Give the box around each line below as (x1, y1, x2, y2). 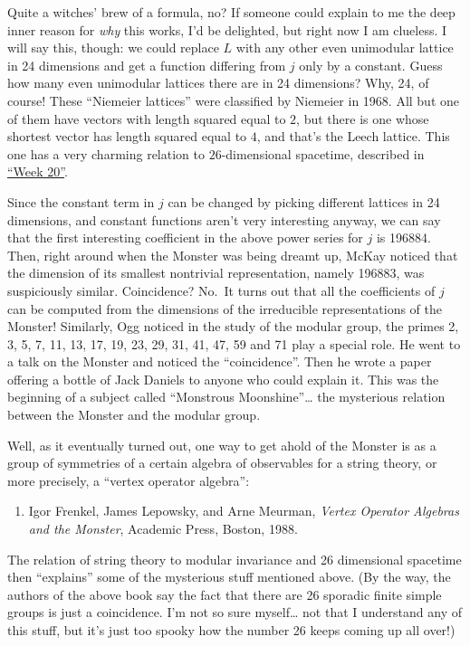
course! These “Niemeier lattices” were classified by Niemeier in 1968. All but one (7, 90, 459, 109)
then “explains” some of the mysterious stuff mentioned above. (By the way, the (7, 567, 451, 586)
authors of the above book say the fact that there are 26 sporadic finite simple (7, 584, 442, 603)
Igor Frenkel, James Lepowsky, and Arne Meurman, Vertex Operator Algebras (28, 501, 459, 520)
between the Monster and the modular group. (7, 405, 261, 424)
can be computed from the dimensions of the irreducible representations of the (7, 299, 443, 318)
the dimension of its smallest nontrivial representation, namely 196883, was (7, 263, 425, 282)
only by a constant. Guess (299, 55, 443, 74)
